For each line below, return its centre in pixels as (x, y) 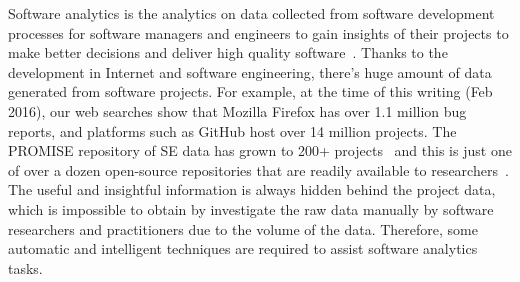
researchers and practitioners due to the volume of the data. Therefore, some (243, 228)
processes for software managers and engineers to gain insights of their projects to (258, 32)
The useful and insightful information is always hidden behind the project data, (252, 189)
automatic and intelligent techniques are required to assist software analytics (243, 248)
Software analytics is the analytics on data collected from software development (251, 13)
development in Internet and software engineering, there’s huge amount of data (250, 71)
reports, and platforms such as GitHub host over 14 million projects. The (232, 130)
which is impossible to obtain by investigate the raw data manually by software (251, 208)
